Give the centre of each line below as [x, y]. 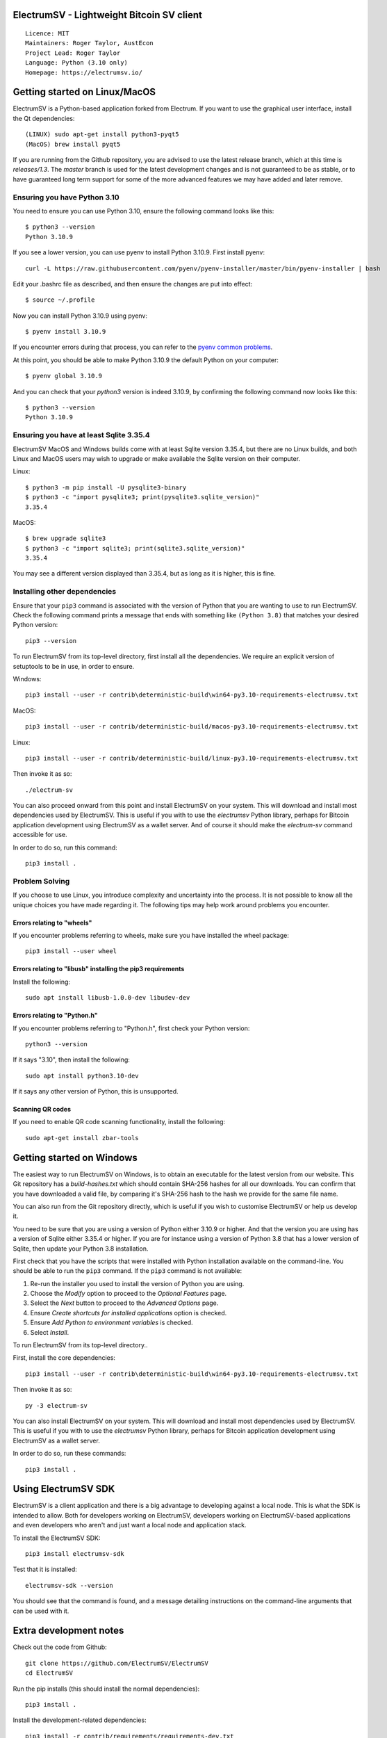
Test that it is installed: [45, 1569]
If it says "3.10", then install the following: [71, 1059]
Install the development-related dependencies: [80, 1720]
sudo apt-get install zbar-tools [82, 1138]
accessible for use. [40, 835]
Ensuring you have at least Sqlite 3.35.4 [81, 435]
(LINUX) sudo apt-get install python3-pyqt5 [102, 135]
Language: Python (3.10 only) [77, 63]
